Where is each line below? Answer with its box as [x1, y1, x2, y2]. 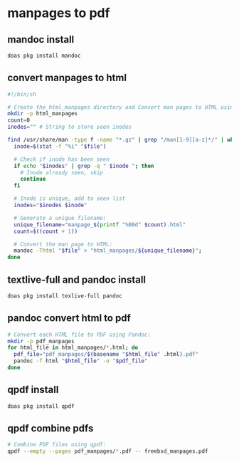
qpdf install [7, 384, 59, 396]
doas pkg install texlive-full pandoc [7, 293, 122, 300]
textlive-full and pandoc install [7, 273, 147, 285]
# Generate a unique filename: [14, 214, 107, 221]
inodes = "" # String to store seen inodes [7, 123, 132, 131]
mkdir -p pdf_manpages [7, 337, 75, 345]
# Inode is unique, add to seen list [14, 195, 126, 202]
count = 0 [7, 117, 31, 124]
